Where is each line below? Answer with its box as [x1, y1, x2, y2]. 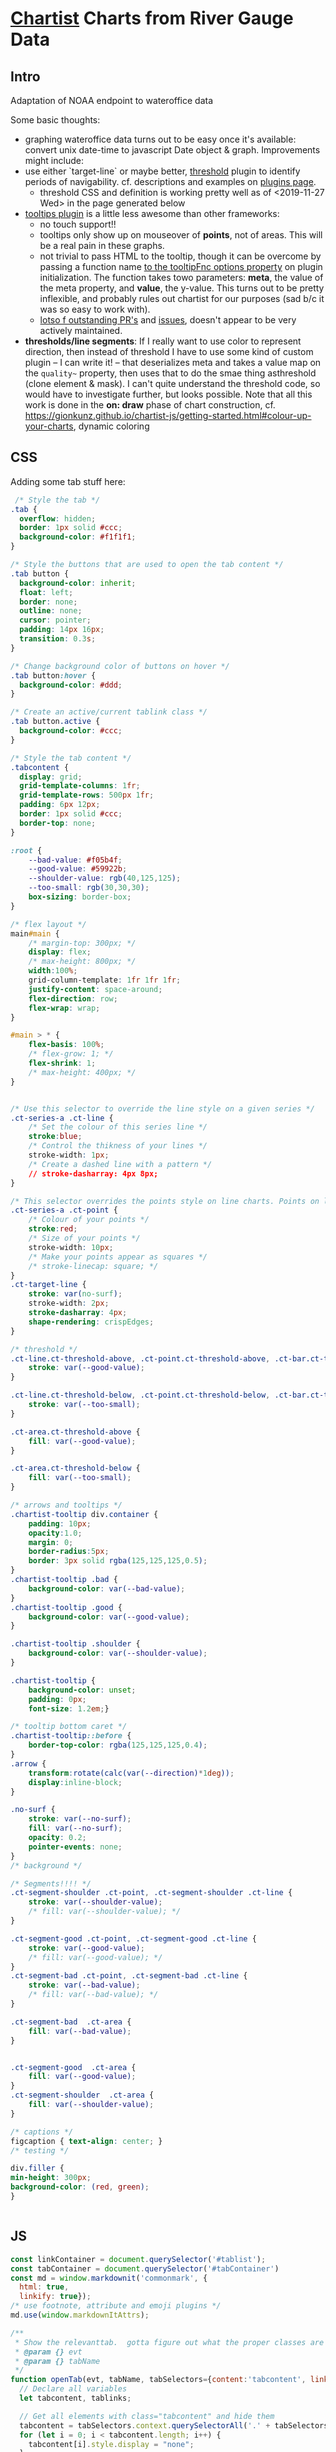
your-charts [24, 420, 74, 432]
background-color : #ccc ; [19, 726, 123, 736]
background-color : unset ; [28, 1685, 137, 1695]
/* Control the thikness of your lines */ [28, 1141, 208, 1151]
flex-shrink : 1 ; [28, 1058, 97, 1069]
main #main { [10, 928, 60, 939]
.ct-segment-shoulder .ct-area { [10, 2090, 155, 2101]
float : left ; [19, 587, 74, 597]
